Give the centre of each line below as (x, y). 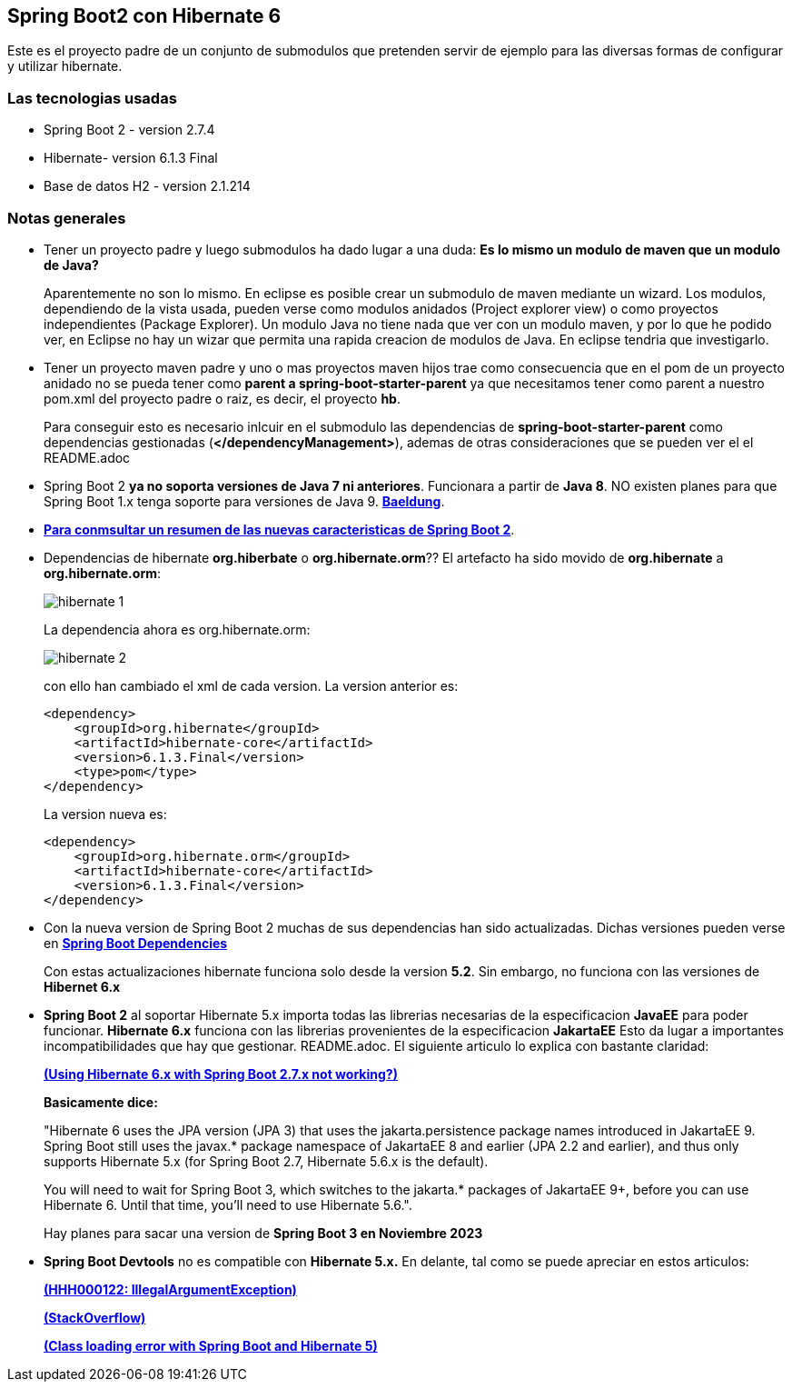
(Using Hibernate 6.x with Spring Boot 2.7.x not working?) (221, 1074)
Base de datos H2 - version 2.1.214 (147, 186)
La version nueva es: (105, 814)
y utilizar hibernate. (65, 66)
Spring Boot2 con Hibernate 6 (144, 16)
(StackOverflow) (95, 1317)
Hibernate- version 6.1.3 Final (131, 158)
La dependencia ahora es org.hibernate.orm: (177, 629)
